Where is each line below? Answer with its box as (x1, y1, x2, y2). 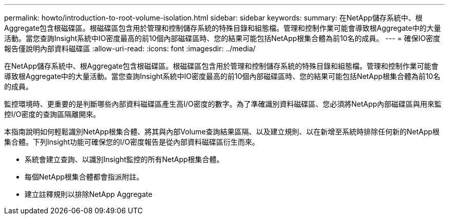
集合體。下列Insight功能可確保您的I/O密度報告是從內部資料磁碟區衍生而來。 (4, 137, 259, 146)
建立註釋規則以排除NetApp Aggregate (25, 190, 153, 198)
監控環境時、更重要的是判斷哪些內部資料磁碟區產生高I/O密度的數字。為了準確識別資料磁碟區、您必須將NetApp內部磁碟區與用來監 (4, 99, 442, 108)
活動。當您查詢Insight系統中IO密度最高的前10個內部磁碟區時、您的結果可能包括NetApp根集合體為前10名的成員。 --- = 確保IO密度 (4, 34, 440, 43)
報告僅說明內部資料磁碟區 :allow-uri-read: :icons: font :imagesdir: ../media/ (4, 44, 256, 53)
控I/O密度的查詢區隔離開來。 (4, 110, 100, 118)
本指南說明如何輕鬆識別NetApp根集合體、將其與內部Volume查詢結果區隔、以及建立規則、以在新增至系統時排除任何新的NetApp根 (4, 127, 440, 136)
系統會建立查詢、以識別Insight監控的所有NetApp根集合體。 (25, 155, 224, 164)
